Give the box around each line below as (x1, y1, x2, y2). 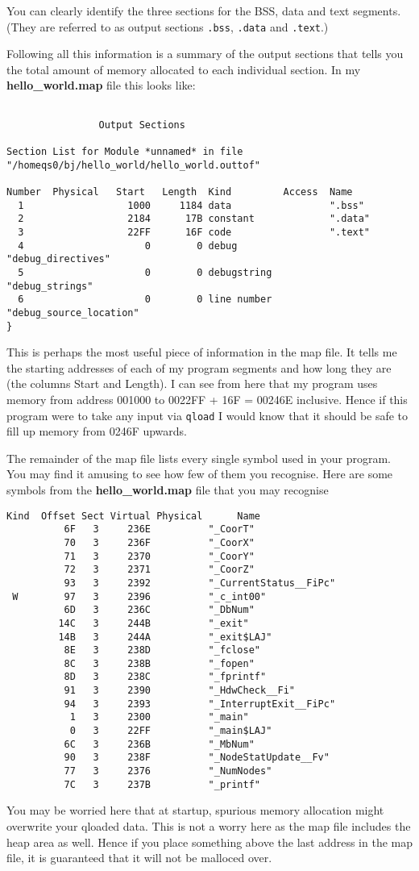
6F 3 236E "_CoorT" (64, 523, 255, 536)
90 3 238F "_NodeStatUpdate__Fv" (64, 752, 330, 764)
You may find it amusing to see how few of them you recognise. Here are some (6, 465, 393, 482)
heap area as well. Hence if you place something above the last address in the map (6, 833, 413, 850)
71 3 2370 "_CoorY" (64, 550, 255, 562)
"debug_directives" (6, 253, 110, 265)
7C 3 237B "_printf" (64, 778, 260, 790)
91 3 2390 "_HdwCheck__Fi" (64, 685, 295, 697)
